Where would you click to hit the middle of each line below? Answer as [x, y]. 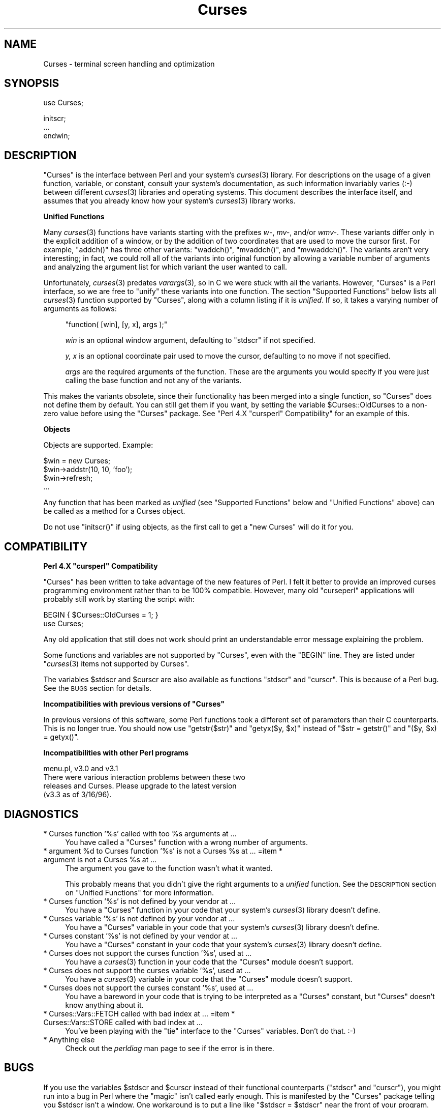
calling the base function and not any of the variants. [153, 381]
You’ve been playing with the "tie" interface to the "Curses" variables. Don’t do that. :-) [211, 1031]
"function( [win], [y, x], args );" [116, 325]
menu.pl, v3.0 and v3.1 [81, 769]
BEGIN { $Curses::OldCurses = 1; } [101, 615]
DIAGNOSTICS [41, 814]
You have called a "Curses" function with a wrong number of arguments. [187, 842]
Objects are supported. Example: [98, 445]
